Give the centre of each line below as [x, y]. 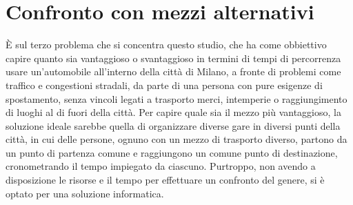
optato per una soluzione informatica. [85, 193]
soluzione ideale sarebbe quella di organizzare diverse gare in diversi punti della [173, 125]
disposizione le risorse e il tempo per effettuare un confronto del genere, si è [165, 180]
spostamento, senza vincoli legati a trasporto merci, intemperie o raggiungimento [176, 98]
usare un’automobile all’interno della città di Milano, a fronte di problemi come [173, 71]
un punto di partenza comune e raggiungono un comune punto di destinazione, [172, 152]
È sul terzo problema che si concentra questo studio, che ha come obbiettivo [166, 45]
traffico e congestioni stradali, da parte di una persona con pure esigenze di [164, 85]
